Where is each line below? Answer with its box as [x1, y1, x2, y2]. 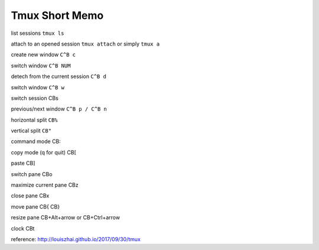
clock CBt [11, 225, 35, 232]
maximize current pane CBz [11, 181, 79, 189]
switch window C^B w [11, 83, 65, 91]
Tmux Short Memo [11, 9, 104, 22]
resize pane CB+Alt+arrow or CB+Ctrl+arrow [11, 214, 121, 221]
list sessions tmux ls [11, 30, 64, 37]
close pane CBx [11, 192, 50, 199]
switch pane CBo [11, 170, 53, 177]
